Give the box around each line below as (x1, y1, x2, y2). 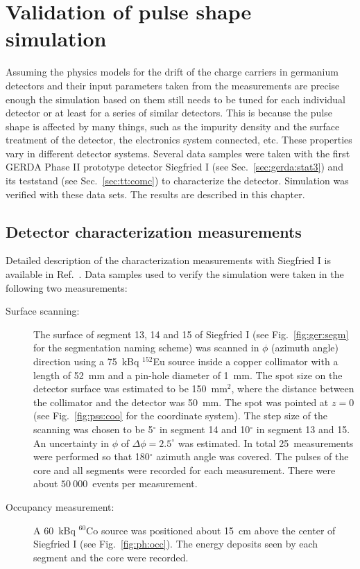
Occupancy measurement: (6, 499, 114, 514)
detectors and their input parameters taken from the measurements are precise (6, 78, 340, 92)
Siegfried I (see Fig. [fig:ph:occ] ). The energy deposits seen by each (33, 536, 318, 551)
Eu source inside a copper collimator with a (153, 354, 338, 369)
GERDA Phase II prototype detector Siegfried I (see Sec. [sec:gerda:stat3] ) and (6, 159, 344, 174)
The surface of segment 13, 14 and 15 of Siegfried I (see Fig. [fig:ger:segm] (33, 326, 349, 341)
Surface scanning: (6, 304, 80, 318)
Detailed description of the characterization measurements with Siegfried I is (6, 253, 331, 268)
